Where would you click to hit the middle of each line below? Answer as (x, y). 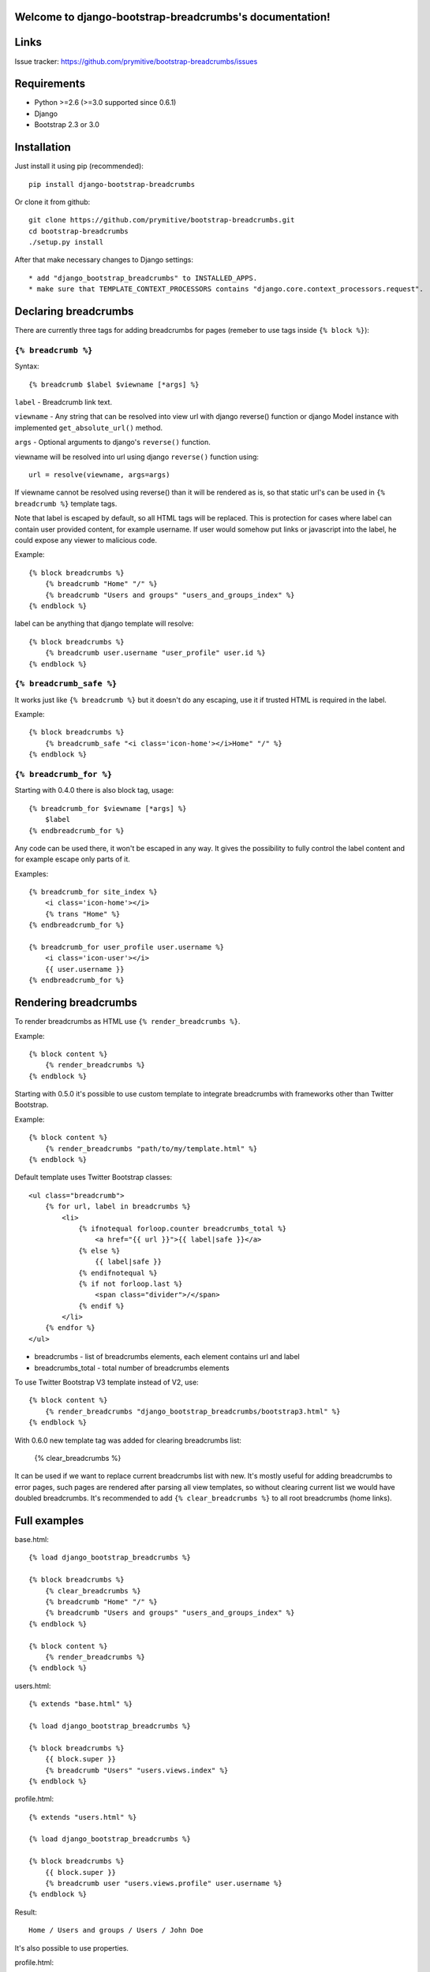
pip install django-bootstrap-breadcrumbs (112, 184)
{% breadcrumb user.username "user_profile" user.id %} (155, 653)
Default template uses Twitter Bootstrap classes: (93, 1177)
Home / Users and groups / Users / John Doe (116, 1930)
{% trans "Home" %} (82, 914)
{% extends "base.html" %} (81, 1704)
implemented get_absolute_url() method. (89, 428)
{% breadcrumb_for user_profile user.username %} (127, 947)
